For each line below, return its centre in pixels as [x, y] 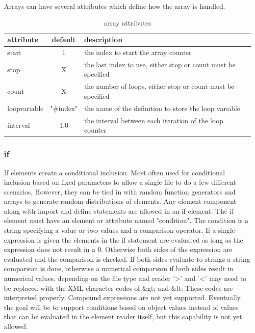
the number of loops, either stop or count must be [159, 86]
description [103, 40]
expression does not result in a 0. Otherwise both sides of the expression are [118, 249]
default [64, 40]
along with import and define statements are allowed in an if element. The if [119, 210]
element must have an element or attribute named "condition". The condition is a [126, 220]
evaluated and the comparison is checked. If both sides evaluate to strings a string [127, 259]
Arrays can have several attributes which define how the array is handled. [115, 6]
